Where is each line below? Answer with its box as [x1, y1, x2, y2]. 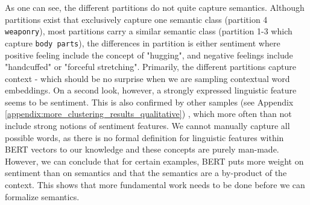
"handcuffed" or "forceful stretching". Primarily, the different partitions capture [5, 60, 296, 73]
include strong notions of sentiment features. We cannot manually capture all [5, 119, 290, 132]
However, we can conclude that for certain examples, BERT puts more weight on [5, 154, 304, 167]
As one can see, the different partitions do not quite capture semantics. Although [5, 1, 305, 13]
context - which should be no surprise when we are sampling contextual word [5, 72, 290, 84]
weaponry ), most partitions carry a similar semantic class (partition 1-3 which [5, 25, 293, 37]
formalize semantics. [5, 190, 80, 203]
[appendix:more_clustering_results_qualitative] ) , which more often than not [5, 107, 292, 120]
